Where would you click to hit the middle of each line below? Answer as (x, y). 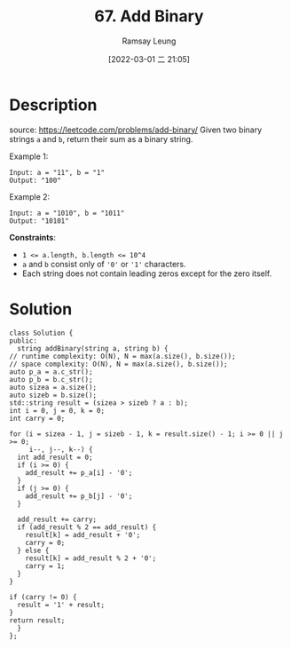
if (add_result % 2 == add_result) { (87, 527)
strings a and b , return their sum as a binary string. (101, 139)
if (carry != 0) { (43, 597)
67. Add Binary (149, 16)
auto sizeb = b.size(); (53, 395)
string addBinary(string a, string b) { (93, 348)
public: (24, 340)
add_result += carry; (57, 519)
